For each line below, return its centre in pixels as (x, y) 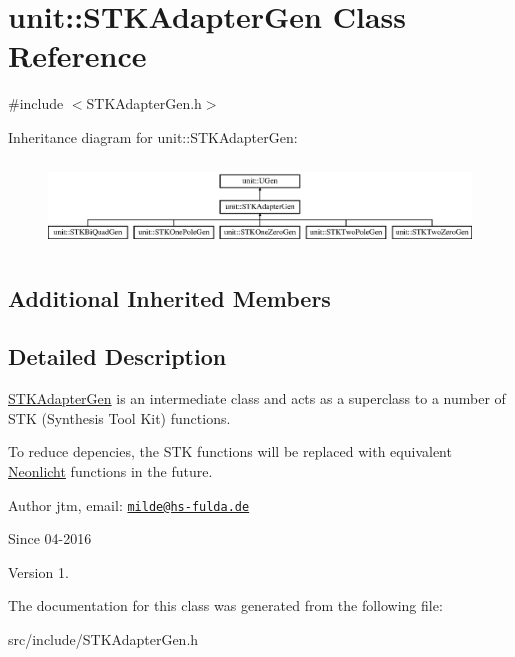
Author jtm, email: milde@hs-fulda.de (129, 504)
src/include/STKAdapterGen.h (103, 639)
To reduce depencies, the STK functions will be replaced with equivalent (230, 451)
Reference (77, 55)
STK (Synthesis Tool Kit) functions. (119, 417)
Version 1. (38, 571)
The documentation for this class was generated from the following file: (225, 605)
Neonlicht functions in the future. (110, 471)
